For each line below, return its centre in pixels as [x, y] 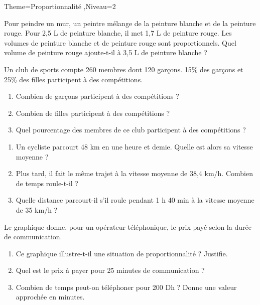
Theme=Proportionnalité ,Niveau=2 [60, 6]
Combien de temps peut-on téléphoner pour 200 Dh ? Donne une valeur [126, 287]
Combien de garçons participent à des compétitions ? [97, 96]
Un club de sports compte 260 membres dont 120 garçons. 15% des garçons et [124, 69]
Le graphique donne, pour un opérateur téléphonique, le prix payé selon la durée [128, 226]
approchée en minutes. [50, 297]
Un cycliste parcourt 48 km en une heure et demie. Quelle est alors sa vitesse [134, 146]
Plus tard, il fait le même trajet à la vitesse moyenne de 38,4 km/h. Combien [134, 173]
